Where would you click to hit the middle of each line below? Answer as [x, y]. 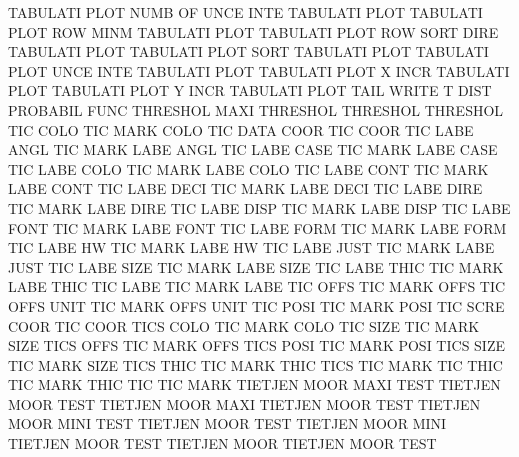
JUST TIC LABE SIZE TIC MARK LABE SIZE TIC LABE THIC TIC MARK [256, 266]
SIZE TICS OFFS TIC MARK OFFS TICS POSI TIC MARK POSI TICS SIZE [257, 345]
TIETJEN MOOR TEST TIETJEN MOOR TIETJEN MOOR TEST [222, 443]
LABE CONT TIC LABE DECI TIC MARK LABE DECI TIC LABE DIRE [245, 188]
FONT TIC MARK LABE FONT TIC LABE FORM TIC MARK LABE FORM [257, 227]
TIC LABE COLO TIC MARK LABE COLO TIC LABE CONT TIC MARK [248, 168]
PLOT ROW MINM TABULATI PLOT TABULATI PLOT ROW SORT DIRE [253, 31]
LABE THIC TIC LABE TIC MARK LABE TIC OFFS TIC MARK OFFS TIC [257, 286]
